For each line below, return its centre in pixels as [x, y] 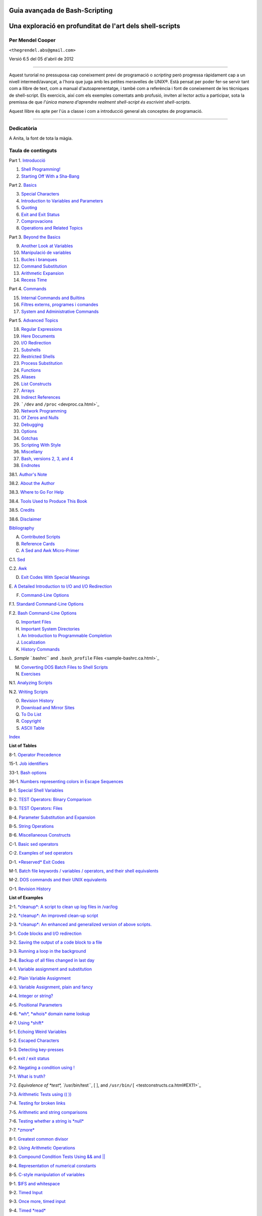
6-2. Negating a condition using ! [42, 1067]
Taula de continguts [33, 151]
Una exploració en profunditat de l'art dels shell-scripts [95, 26]
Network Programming [44, 411]
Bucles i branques [39, 259]
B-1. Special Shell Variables [36, 790]
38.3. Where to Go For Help [36, 492]
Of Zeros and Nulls [40, 418]
